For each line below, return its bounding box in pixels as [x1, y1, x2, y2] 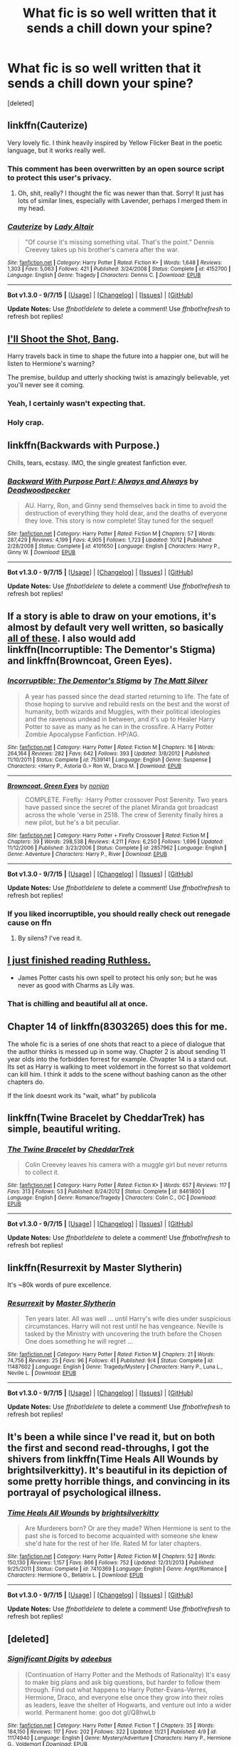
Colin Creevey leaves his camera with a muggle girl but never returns [24, 1161, 228, 1169]
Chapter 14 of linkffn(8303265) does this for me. [7, 1020, 228, 1033]
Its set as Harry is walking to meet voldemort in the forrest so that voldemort [7, 1062, 231, 1071]
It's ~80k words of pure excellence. [7, 1280, 112, 1290]
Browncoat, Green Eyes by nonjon [7, 781, 110, 790]
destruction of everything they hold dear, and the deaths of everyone [24, 509, 228, 518]
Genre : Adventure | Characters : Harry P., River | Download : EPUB [7, 850, 168, 857]
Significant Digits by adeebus [7, 1654, 112, 1664]
